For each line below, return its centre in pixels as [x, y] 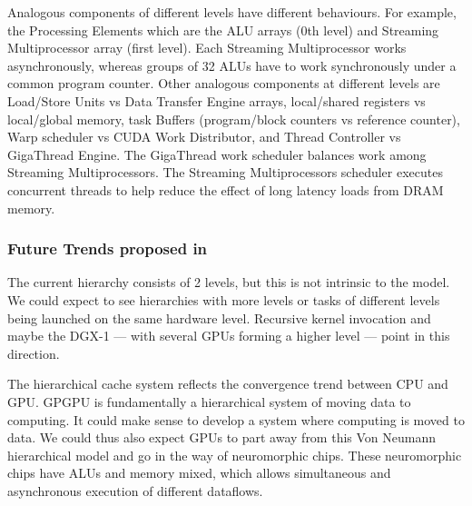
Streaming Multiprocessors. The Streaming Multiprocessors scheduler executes [225, 172]
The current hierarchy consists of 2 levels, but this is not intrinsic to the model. [229, 282]
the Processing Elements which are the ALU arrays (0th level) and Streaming [223, 30]
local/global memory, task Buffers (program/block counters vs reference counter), [234, 119]
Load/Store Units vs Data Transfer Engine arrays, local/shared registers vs [216, 100]
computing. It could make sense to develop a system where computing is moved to [236, 419]
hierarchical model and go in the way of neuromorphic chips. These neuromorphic [235, 455]
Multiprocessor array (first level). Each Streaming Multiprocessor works [207, 48]
